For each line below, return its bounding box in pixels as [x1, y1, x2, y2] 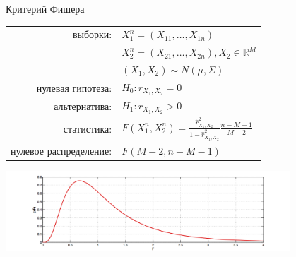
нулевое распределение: [11, 143, 112, 158]
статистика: [63, 121, 112, 136]
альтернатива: [54, 98, 112, 113]
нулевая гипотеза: [36, 80, 112, 95]
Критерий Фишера [6, 1, 85, 16]
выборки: [72, 27, 112, 42]
